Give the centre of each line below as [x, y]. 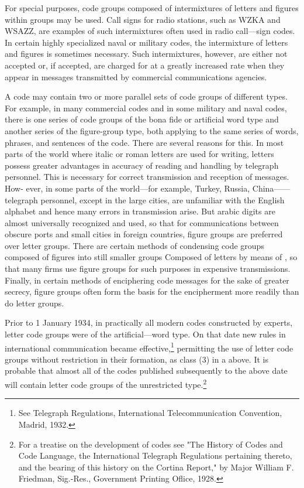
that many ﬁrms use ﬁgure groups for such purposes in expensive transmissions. [148, 269]
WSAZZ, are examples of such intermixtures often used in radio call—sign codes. [150, 31]
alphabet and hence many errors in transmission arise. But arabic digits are [140, 211]
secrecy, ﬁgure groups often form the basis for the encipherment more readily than [152, 291]
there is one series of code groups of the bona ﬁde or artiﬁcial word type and [142, 119]
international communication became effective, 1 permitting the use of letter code [149, 347]
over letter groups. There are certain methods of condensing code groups [134, 245]
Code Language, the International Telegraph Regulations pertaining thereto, [155, 455]
